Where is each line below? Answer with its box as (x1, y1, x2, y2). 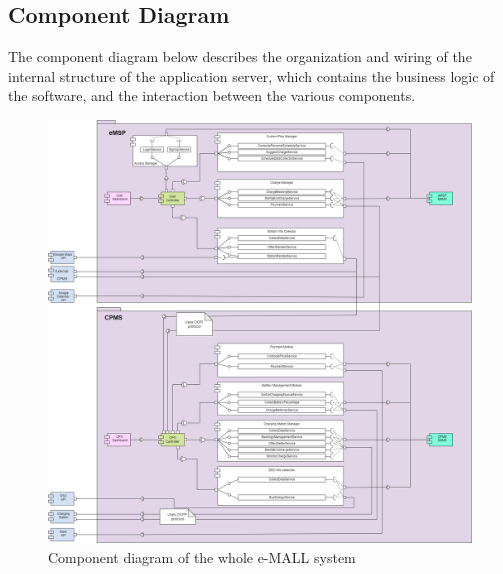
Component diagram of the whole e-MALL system (48, 546, 356, 567)
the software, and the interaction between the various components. (8, 85, 416, 106)
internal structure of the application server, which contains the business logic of (8, 65, 495, 86)
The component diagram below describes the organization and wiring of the (8, 46, 472, 67)
